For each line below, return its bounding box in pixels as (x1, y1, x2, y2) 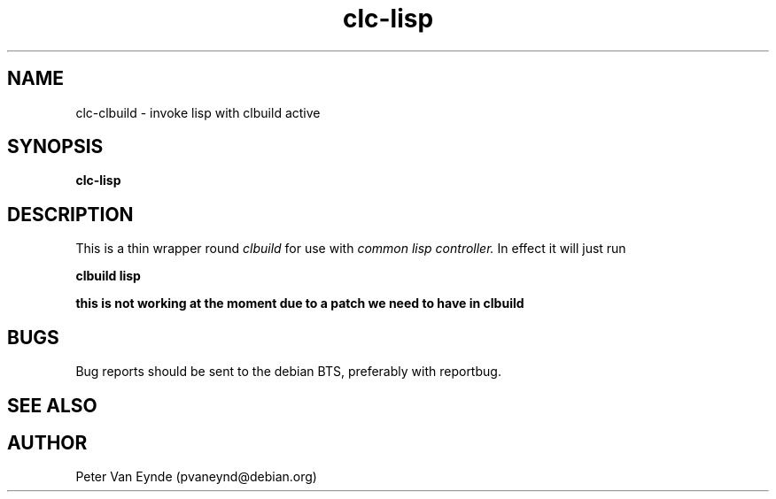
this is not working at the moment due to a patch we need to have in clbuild (75, 296, 524, 311)
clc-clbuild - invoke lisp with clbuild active (75, 104, 321, 120)
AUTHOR (7, 431, 88, 454)
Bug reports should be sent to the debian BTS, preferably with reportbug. (75, 364, 501, 380)
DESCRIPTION (7, 203, 134, 226)
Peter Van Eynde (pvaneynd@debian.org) (75, 469, 317, 485)
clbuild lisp (75, 268, 141, 284)
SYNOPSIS (7, 135, 104, 158)
